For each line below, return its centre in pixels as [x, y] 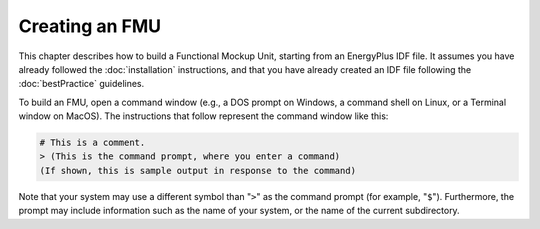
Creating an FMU [90, 26]
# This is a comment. [92, 143]
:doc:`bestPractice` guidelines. [81, 84]
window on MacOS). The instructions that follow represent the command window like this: [203, 116]
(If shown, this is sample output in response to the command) [198, 170]
